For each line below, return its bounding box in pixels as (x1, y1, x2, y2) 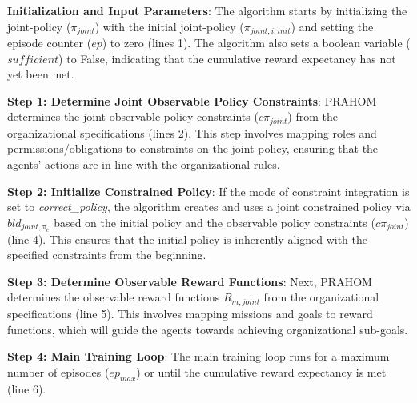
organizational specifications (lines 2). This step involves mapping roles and (7, 124, 377, 141)
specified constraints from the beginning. (7, 246, 206, 263)
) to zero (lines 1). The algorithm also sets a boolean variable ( (102, 34, 411, 51)
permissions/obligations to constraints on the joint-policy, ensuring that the (7, 140, 379, 157)
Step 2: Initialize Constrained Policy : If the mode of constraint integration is (7, 182, 410, 199)
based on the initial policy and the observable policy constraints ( (54, 213, 375, 230)
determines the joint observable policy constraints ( (7, 108, 259, 125)
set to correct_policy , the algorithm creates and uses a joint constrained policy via (7, 198, 411, 215)
